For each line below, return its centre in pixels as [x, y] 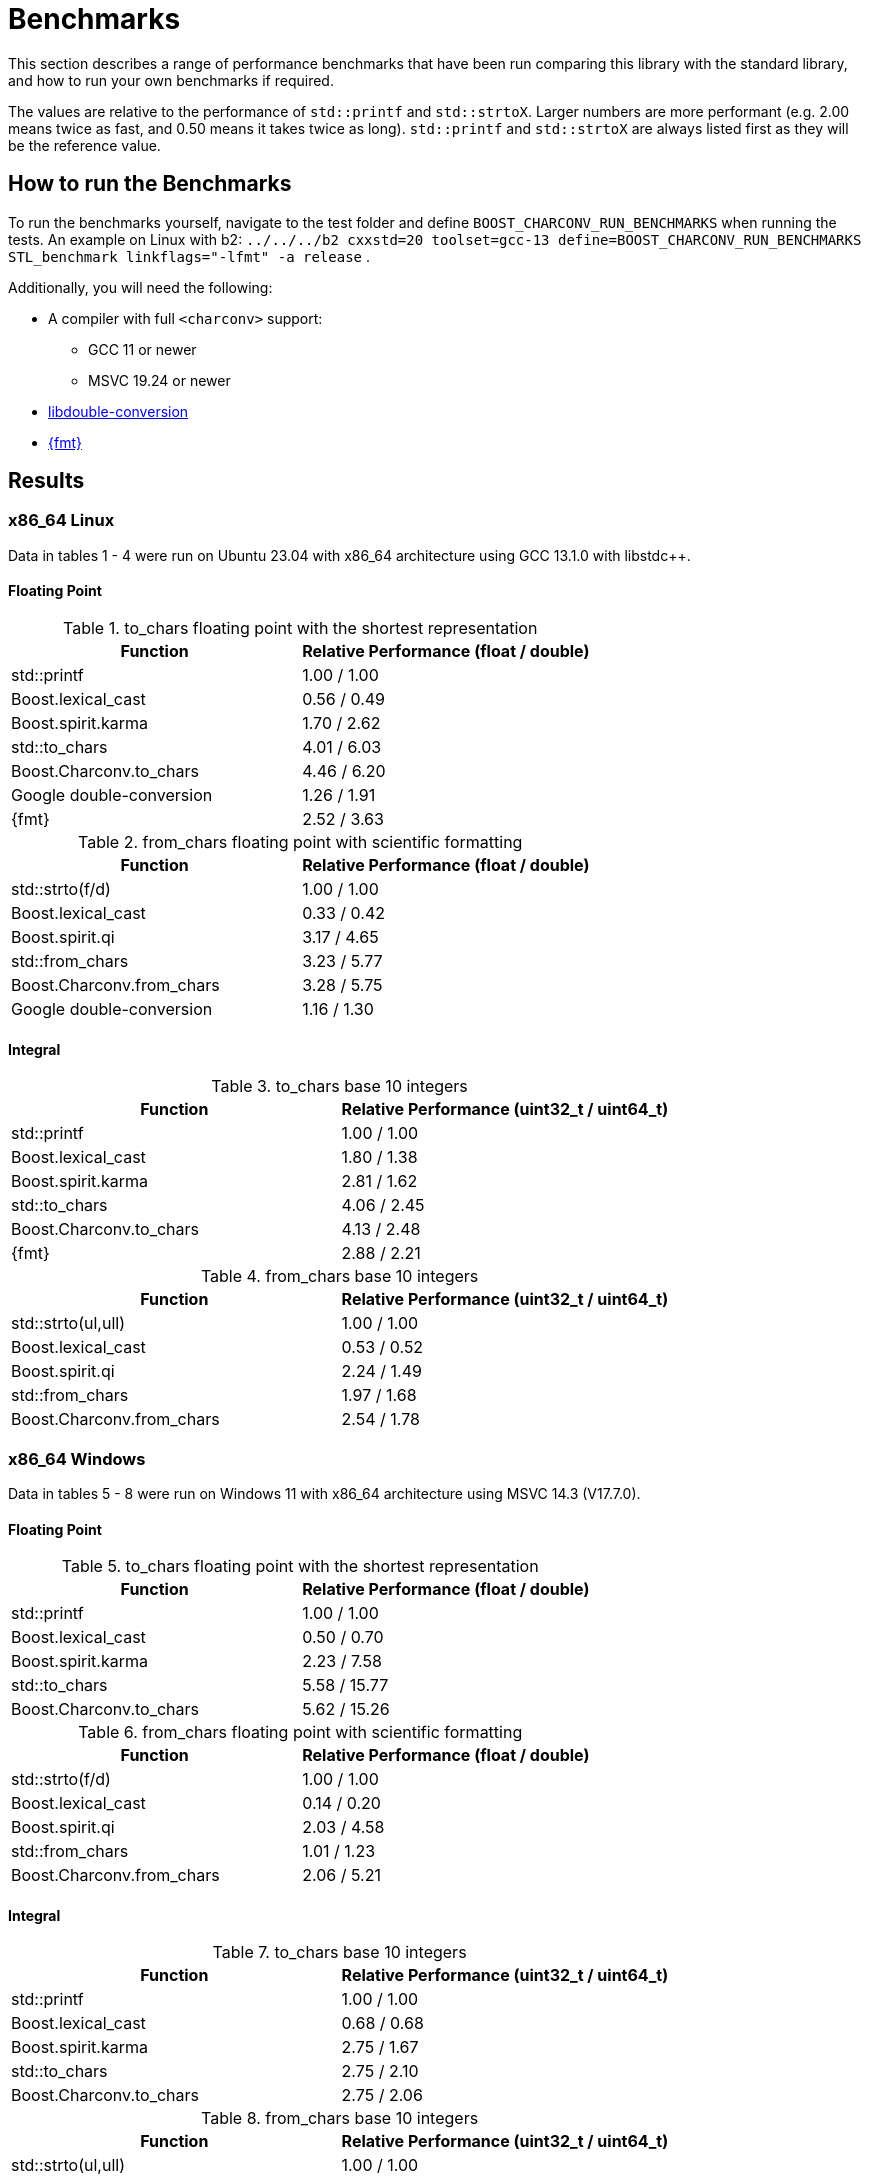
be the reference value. [84, 145]
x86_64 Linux [61, 520]
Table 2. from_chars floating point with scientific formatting [300, 842]
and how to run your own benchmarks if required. [171, 80]
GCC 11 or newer [142, 349]
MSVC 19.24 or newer [159, 380]
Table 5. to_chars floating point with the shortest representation [300, 1566]
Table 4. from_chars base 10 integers [339, 1276]
